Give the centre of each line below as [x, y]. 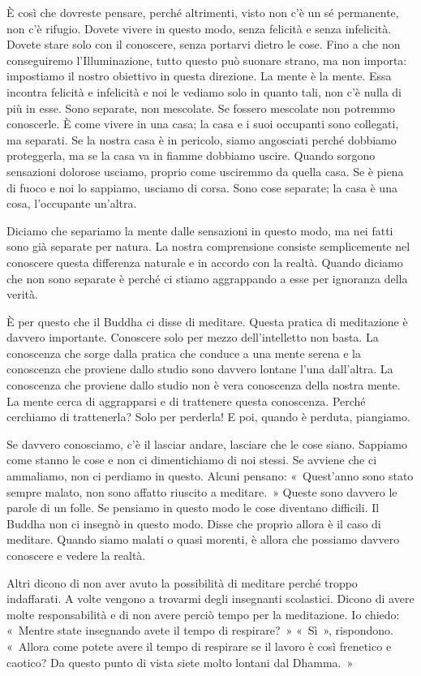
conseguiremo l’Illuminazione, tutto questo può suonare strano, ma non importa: [207, 60]
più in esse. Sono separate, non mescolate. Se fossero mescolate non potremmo [201, 108]
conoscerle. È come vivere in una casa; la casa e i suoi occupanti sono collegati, [203, 124]
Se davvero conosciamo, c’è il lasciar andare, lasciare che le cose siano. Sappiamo [207, 443]
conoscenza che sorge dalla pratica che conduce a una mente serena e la [184, 353]
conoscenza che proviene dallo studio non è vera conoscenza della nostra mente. [204, 385]
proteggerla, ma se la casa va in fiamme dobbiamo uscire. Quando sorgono [191, 155]
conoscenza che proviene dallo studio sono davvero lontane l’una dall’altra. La [200, 369]
